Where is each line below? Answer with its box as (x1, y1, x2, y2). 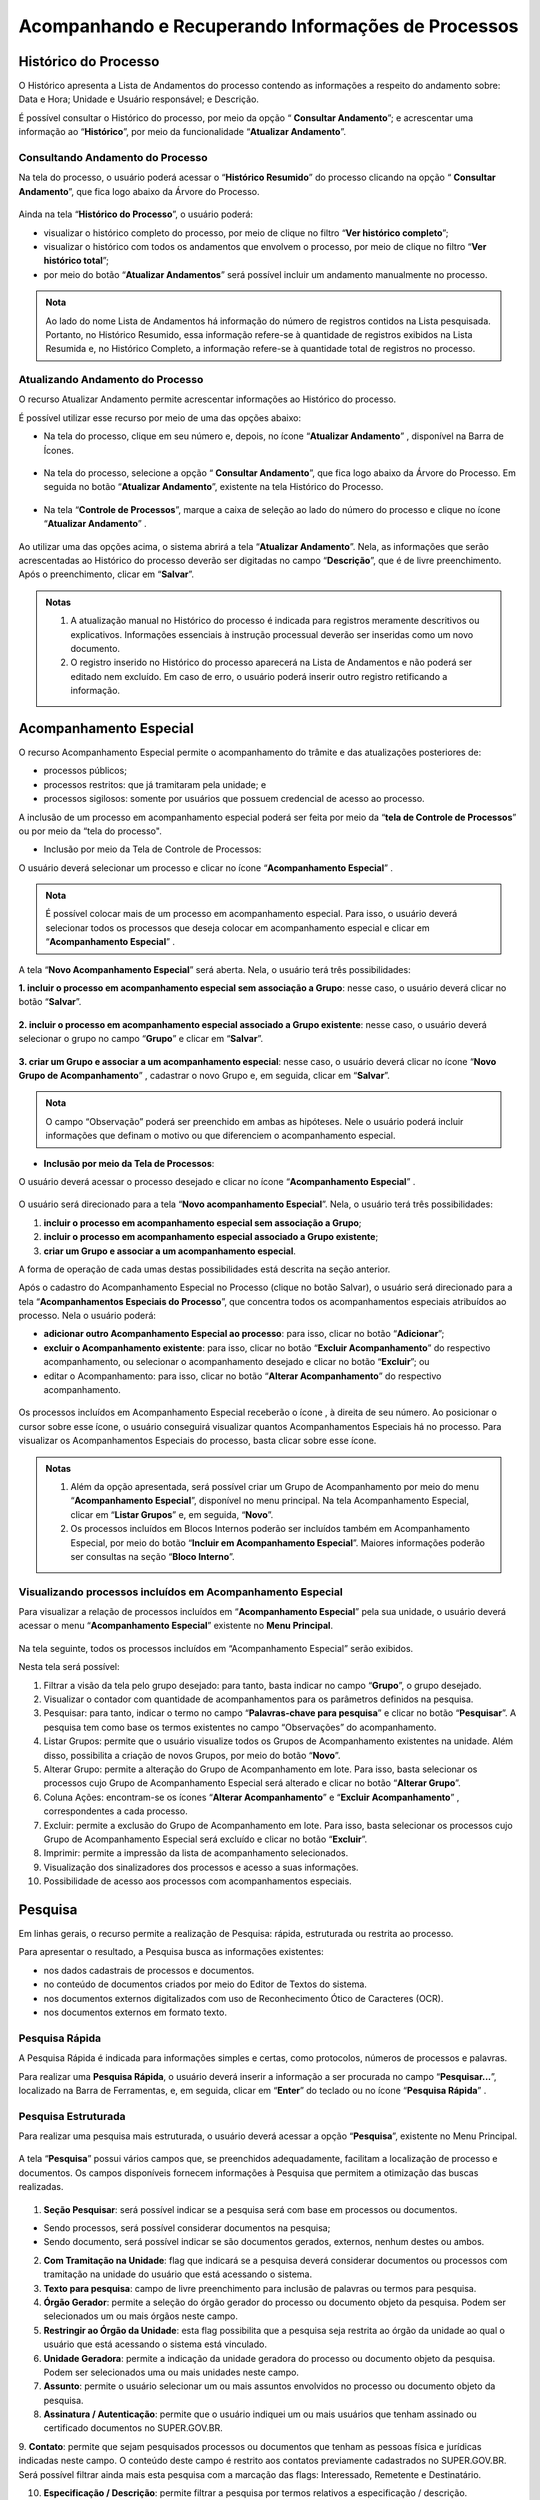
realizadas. (18, 2181, 64, 2193)
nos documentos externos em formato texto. (43, 2006, 227, 2018)
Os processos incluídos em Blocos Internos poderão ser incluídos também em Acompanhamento (70, 1523, 470, 1535)
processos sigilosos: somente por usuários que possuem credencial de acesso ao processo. (43, 793, 425, 805)
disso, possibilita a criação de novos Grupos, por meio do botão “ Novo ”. (43, 1749, 341, 1761)
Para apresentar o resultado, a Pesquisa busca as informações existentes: (18, 1946, 324, 1958)
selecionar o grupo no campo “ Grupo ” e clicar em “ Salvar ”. (18, 1033, 264, 1045)
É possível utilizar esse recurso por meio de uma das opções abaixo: (18, 411, 302, 424)
